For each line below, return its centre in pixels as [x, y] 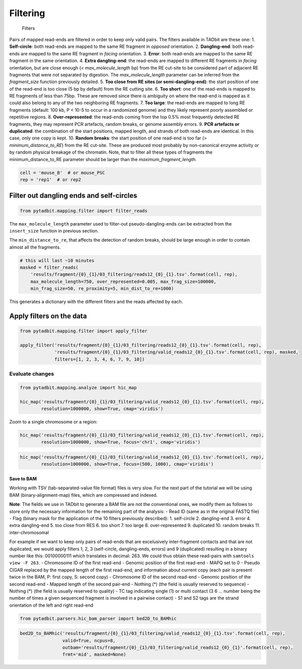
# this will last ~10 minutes [57, 260]
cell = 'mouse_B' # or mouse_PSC [62, 173]
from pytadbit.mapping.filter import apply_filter [84, 331]
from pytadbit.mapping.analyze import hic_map [78, 387]
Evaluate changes [32, 374]
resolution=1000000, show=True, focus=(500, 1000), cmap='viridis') [127, 464]
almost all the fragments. [35, 247]
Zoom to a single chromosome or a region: [53, 422]
